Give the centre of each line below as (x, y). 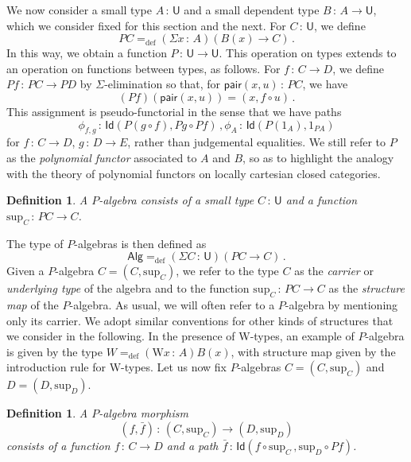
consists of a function (58, 445)
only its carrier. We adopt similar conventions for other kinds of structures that (200, 320)
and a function (322, 200)
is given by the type (55, 351)
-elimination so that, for (163, 84)
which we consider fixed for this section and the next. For (146, 25)
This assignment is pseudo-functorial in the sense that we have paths (174, 111)
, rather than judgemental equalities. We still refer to (257, 142)
